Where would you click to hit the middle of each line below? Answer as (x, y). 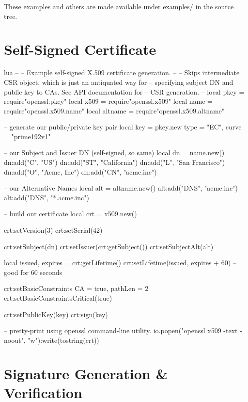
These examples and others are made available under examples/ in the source (119, 6)
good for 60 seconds (33, 272)
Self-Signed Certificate (80, 49)
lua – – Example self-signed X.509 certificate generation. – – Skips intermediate (122, 72)
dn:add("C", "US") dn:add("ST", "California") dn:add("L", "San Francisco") (115, 162)
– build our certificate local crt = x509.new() (70, 214)
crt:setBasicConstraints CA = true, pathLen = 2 (76, 288)
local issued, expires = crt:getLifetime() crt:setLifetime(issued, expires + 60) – (120, 263)
